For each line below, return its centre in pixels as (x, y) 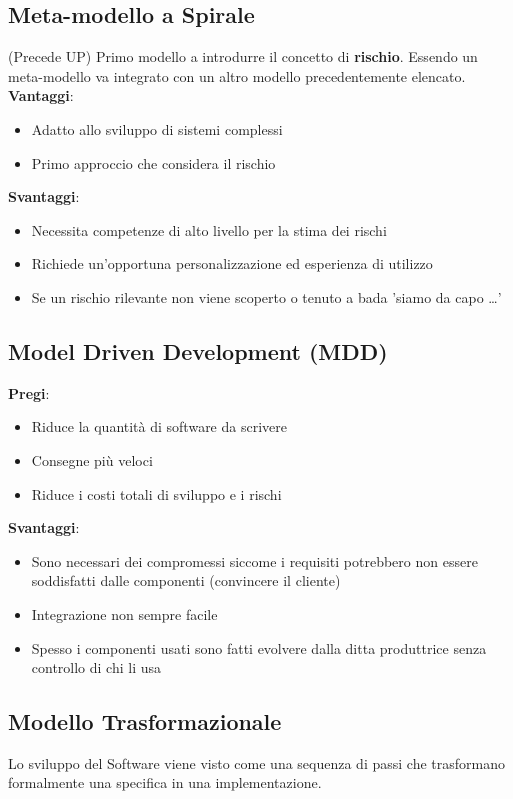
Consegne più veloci (92, 459)
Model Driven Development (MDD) (198, 350)
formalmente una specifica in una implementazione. (165, 782)
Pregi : (29, 392)
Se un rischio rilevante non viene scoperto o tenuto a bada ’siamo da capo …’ (266, 296)
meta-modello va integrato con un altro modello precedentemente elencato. (237, 75)
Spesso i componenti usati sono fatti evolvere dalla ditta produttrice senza (259, 647)
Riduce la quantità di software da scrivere (159, 426)
